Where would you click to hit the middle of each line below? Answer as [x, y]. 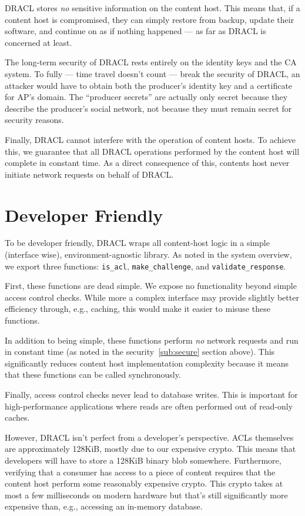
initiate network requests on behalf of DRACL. [89, 174]
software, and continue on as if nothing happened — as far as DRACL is [135, 31]
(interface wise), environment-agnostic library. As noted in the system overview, [148, 254]
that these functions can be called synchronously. [93, 374]
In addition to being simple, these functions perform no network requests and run [152, 340]
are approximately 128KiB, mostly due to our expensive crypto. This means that [150, 449]
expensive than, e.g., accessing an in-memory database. [104, 506]
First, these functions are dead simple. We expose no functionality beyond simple [151, 286]
